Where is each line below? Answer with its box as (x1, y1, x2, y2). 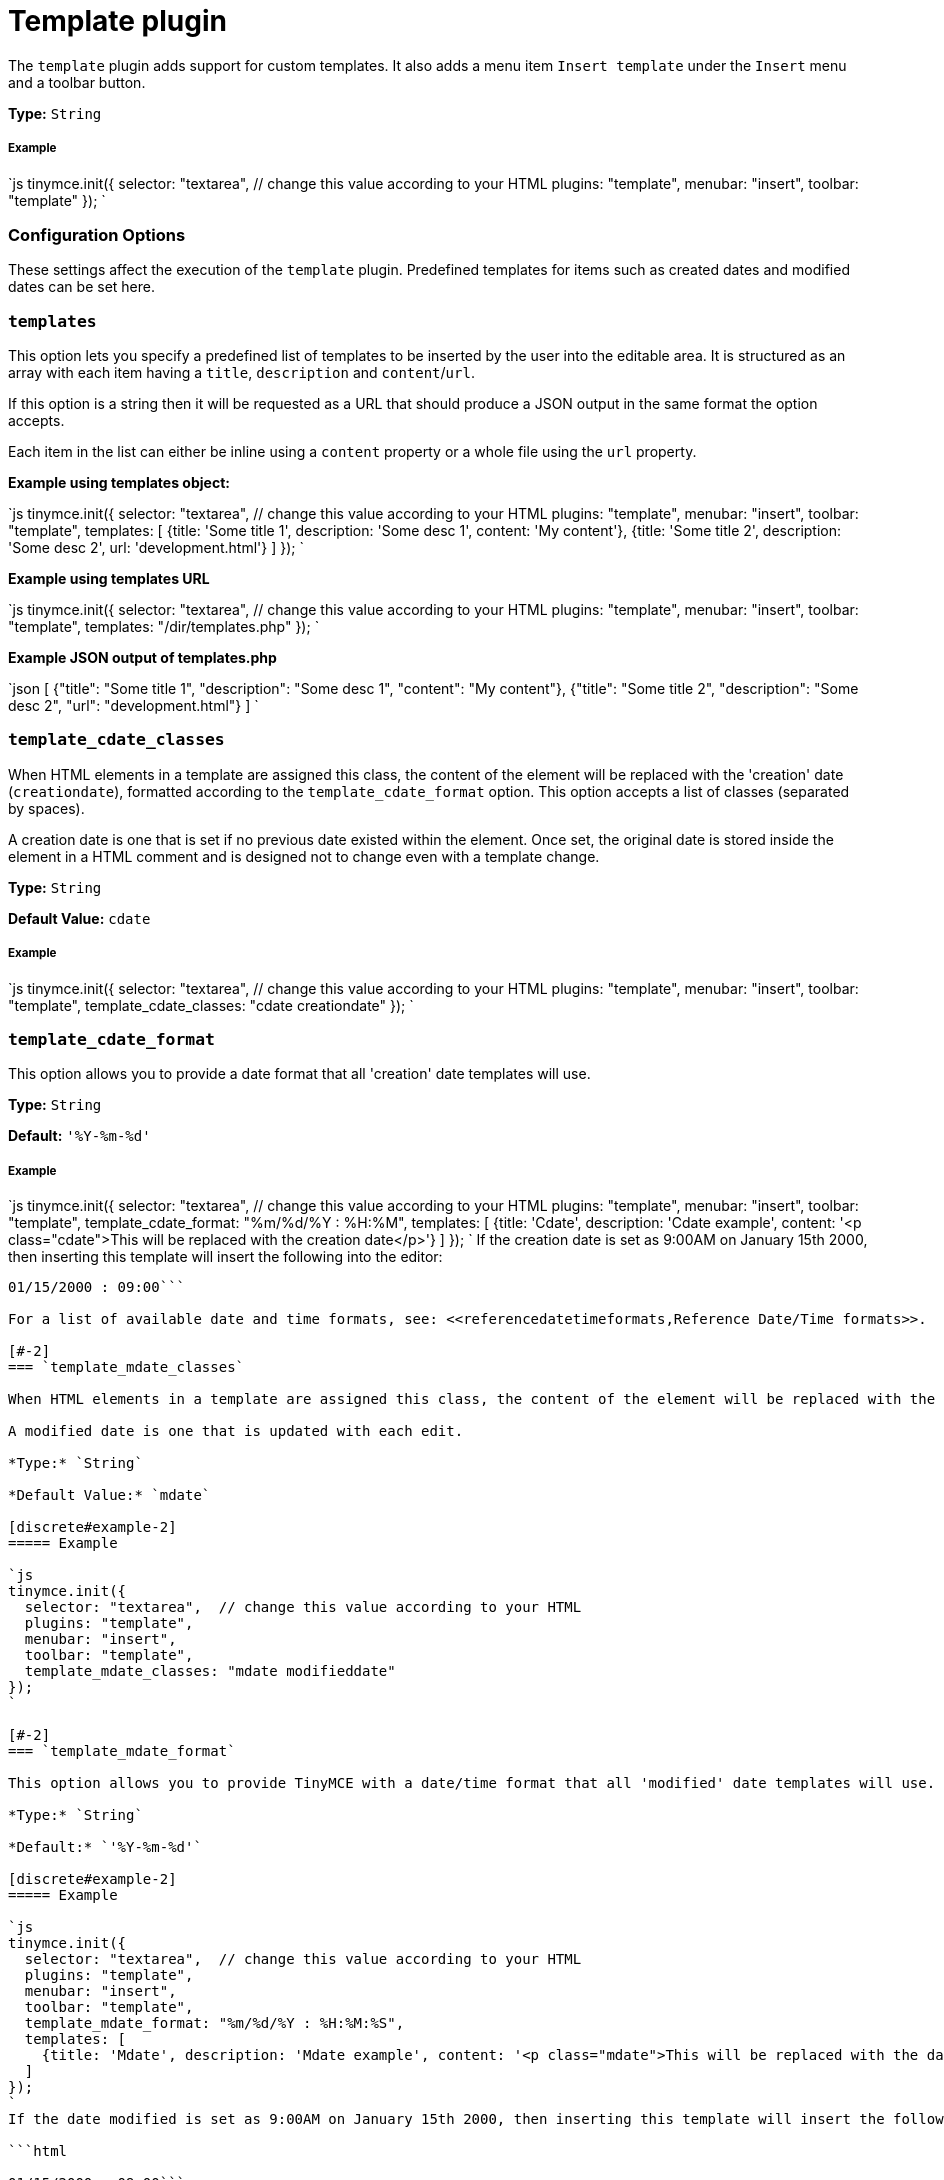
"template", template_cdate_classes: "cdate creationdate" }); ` (8, 996, 414, 1014)
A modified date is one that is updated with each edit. (8, 1423, 464, 1440)
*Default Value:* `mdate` (8, 1487, 211, 1504)
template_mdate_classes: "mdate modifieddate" (24, 1663, 396, 1680)
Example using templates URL (8, 570, 210, 588)
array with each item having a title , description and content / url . (8, 364, 475, 382)
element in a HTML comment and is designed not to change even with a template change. (8, 847, 600, 865)
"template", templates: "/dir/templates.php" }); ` (8, 618, 320, 636)
